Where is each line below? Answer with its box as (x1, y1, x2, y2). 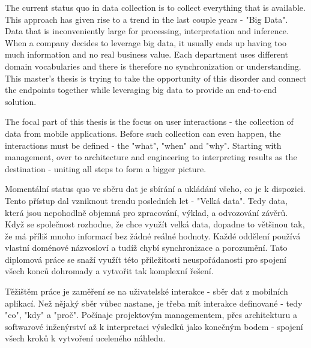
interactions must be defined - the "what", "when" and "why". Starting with (5, 139, 282, 151)
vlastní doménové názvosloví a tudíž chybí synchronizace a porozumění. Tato (5, 241, 288, 254)
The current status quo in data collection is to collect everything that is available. (5, 1, 306, 13)
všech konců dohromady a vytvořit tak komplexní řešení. (5, 265, 214, 277)
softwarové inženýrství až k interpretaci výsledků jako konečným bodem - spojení (5, 320, 303, 332)
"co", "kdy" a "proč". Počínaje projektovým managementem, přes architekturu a (5, 308, 297, 321)
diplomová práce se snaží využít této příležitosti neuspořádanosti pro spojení (5, 253, 286, 265)
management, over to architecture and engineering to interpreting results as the (5, 151, 297, 163)
